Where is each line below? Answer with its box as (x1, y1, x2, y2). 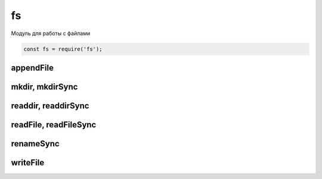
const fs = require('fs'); (23, 45, 103, 52)
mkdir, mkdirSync (11, 81, 78, 92)
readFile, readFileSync (11, 120, 97, 130)
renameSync (11, 139, 60, 149)
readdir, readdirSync (11, 101, 89, 111)
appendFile (11, 62, 54, 73)
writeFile (11, 158, 45, 168)
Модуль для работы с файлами (11, 30, 91, 37)
